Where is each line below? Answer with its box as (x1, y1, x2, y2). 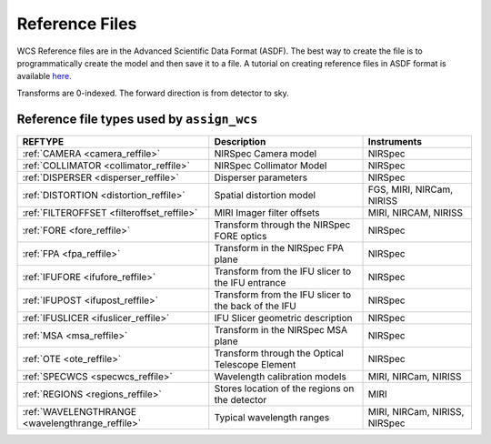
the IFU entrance (214, 276, 286, 288)
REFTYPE (22, 135, 64, 147)
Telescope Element (214, 358, 296, 370)
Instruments (367, 135, 423, 147)
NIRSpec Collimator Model (214, 159, 327, 172)
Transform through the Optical (214, 347, 345, 359)
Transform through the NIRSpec (214, 218, 351, 231)
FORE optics (214, 229, 267, 242)
